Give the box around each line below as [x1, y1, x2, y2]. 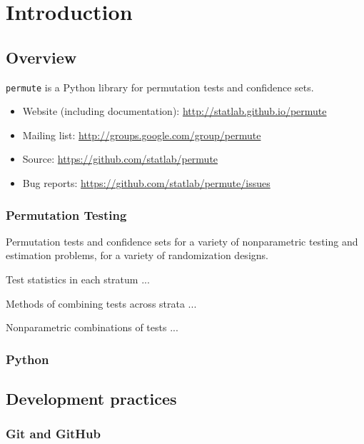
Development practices [6, 388, 177, 410]
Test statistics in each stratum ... [6, 272, 150, 287]
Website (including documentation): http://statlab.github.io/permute [22, 104, 327, 118]
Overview [6, 46, 77, 68]
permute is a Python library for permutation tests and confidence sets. [6, 79, 314, 94]
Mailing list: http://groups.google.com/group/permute [22, 127, 261, 142]
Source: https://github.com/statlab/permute [22, 151, 218, 166]
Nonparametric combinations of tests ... [6, 320, 178, 335]
